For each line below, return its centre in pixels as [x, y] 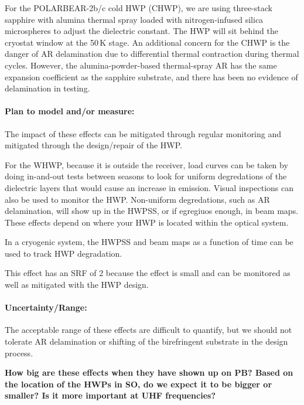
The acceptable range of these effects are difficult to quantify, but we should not [148, 330]
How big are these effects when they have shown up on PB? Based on [149, 372]
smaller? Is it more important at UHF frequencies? [110, 395]
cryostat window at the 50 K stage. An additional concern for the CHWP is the [147, 42]
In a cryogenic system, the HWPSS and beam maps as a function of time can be [149, 242]
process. [19, 353]
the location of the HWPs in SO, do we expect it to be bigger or [139, 384]
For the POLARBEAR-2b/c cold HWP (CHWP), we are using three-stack [139, 8]
